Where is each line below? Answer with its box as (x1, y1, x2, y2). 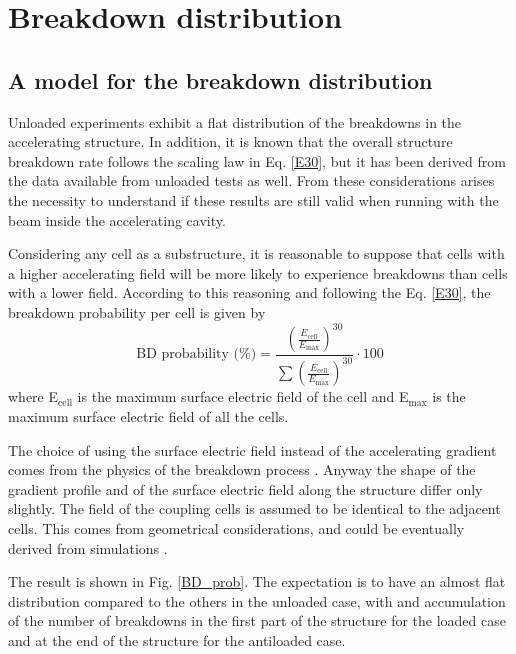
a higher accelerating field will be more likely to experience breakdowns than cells (8, 262, 508, 283)
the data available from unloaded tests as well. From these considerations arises (8, 170, 495, 191)
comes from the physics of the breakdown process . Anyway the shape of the (8, 459, 476, 480)
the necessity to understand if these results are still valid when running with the (8, 189, 499, 210)
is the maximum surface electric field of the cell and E (77, 386, 409, 407)
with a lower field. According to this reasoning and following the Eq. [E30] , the (8, 282, 491, 303)
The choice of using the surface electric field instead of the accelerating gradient (8, 439, 497, 460)
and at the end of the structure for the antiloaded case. (8, 629, 346, 650)
